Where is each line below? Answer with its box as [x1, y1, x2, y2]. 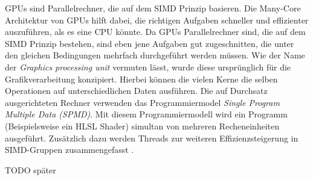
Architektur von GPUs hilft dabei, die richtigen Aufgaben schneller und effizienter [5, 13, 309, 26]
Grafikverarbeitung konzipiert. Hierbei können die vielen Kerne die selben [5, 72, 278, 85]
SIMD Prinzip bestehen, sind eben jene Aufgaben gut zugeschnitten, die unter [5, 37, 294, 49]
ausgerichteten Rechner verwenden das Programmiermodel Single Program [5, 96, 280, 108]
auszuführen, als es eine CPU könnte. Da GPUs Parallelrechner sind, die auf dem [5, 25, 306, 38]
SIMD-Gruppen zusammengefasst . [5, 143, 134, 156]
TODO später [5, 163, 56, 176]
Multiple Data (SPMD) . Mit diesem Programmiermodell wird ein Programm [5, 108, 288, 120]
